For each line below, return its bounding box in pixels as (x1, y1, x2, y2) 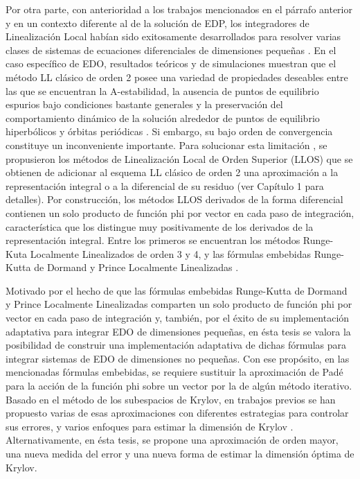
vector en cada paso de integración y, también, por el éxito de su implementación (6, 311, 350, 325)
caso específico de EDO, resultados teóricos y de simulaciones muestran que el (6, 56, 336, 71)
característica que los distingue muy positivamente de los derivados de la (6, 219, 314, 234)
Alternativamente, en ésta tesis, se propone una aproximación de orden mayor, (6, 433, 339, 447)
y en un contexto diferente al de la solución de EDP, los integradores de (6, 15, 309, 30)
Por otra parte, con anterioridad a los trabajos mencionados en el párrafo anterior (6, 2, 352, 16)
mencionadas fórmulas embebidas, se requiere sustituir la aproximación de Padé (6, 365, 343, 379)
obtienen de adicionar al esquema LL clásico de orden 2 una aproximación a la (6, 165, 339, 180)
